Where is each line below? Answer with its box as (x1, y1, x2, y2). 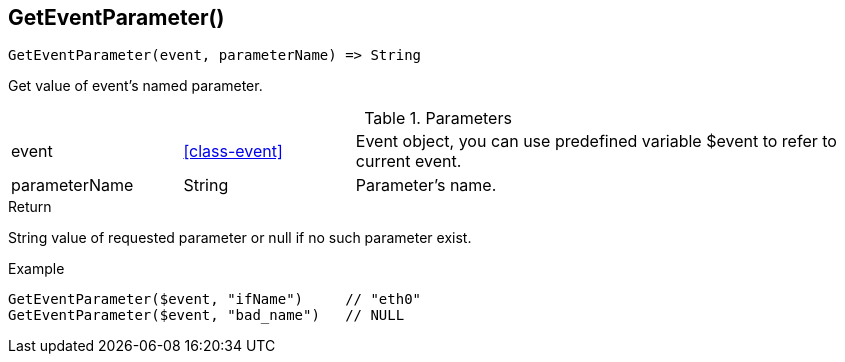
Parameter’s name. (355, 175, 497, 196)
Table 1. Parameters (364, 108, 512, 129)
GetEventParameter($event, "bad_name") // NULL (8, 307, 405, 324)
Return (8, 198, 52, 216)
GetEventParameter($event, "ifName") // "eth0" (8, 291, 422, 308)
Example (8, 260, 65, 278)
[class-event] (183, 141, 283, 162)
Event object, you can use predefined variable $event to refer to (355, 131, 837, 152)
